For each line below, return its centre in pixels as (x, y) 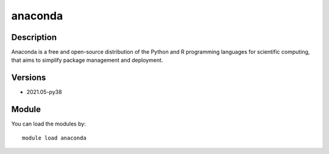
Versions (29, 78)
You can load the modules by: (49, 124)
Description (34, 37)
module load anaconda (54, 138)
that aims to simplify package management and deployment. (87, 60)
